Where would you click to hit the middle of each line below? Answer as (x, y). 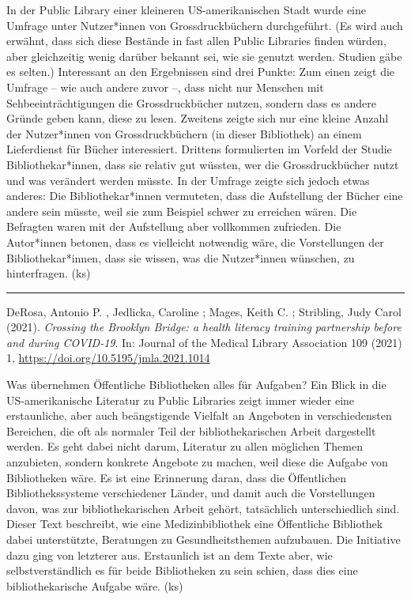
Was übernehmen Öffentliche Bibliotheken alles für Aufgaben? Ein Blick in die (196, 385)
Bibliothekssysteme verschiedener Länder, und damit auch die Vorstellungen (191, 493)
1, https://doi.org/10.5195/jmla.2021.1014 (108, 358)
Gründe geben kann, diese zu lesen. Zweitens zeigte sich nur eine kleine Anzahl (198, 118)
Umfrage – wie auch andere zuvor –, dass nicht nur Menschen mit (165, 87)
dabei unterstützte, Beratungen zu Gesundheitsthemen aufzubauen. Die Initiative (204, 539)
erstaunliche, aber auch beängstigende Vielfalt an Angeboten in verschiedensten (199, 415)
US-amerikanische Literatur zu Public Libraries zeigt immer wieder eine (181, 400)
